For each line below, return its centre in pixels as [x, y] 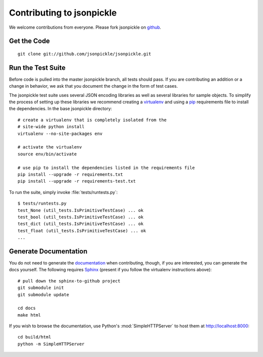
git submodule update [43, 294]
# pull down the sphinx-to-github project [69, 281]
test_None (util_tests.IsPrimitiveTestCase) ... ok [81, 210]
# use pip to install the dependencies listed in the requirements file [106, 168]
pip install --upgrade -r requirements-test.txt [77, 181]
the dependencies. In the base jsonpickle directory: [60, 109]
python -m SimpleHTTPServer [51, 344]
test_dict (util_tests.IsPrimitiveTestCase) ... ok [81, 224]
